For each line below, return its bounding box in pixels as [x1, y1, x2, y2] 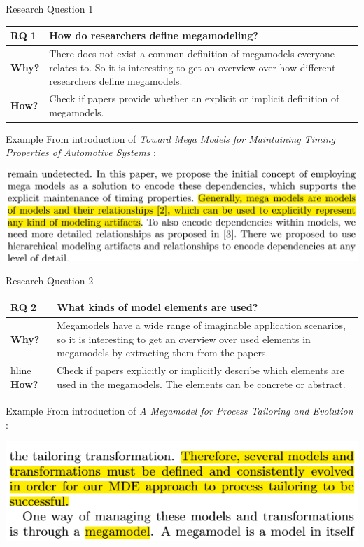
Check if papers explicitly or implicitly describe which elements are [57, 363, 344, 378]
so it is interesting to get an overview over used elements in [57, 331, 311, 346]
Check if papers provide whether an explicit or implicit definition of [49, 90, 339, 105]
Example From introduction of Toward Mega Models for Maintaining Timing [6, 131, 335, 146]
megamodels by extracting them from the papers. [57, 345, 269, 360]
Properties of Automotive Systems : [6, 145, 156, 160]
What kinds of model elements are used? [57, 300, 258, 314]
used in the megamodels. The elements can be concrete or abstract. [57, 376, 346, 391]
